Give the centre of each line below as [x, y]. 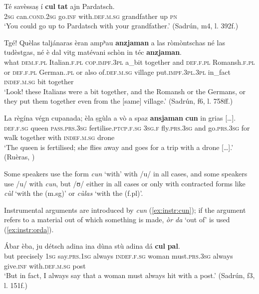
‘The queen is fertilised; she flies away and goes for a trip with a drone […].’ [119, 147]
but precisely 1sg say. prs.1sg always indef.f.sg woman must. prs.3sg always [119, 256]
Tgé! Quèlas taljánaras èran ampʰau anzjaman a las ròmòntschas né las [115, 42]
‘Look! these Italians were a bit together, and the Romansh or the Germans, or [125, 91]
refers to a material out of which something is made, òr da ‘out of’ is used [117, 220]
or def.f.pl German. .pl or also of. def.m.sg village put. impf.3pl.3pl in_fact [117, 72]
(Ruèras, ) [19, 157]
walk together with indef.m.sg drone [59, 137]
